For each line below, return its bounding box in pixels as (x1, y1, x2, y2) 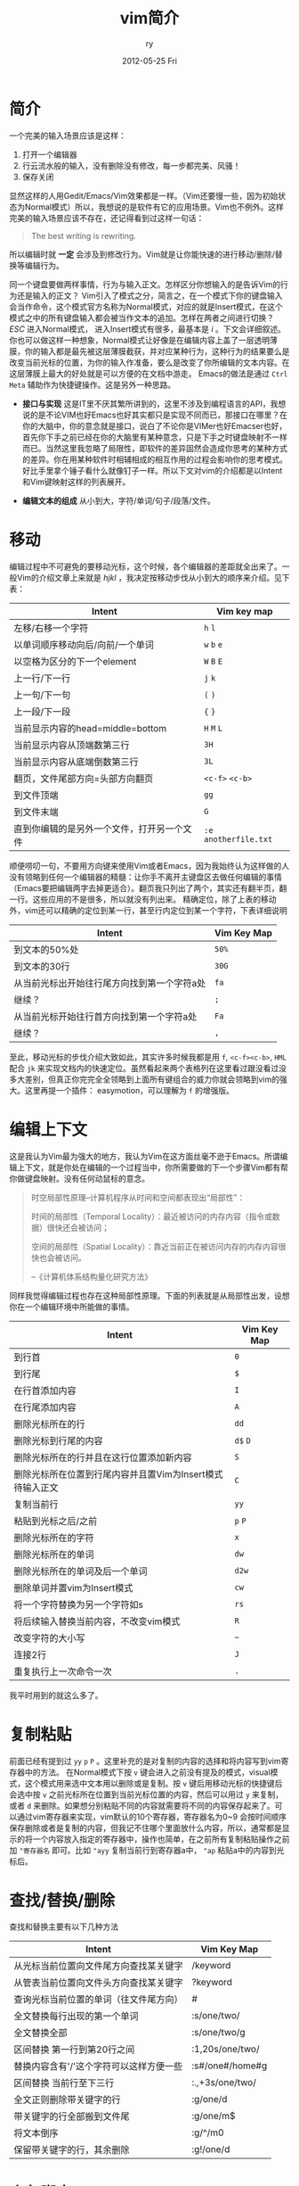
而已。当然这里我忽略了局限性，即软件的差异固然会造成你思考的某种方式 (21, 442, 287, 453)
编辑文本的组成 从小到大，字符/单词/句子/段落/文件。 (21, 495, 215, 506)
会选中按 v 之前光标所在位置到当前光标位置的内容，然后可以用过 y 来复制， (9, 1789, 284, 1800)
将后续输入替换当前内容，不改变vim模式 (13, 1615, 181, 1628)
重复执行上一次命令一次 (13, 1665, 113, 1678)
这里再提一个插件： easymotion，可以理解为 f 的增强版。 (24, 1085, 234, 1095)
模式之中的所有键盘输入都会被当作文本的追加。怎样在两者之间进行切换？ (9, 312, 274, 323)
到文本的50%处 (13, 943, 79, 955)
